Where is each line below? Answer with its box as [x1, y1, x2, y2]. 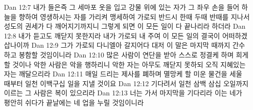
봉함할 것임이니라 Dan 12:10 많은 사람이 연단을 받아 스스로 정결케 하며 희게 [19, 49, 249, 59]
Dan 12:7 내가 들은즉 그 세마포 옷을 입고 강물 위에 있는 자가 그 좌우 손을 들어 [4, 2, 239, 12]
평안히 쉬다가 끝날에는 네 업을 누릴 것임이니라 [4, 97, 144, 107]
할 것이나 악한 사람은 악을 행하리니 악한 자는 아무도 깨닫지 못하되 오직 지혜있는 [4, 59, 246, 69]
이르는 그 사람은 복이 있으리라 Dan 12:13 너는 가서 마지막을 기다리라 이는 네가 [4, 88, 242, 98]
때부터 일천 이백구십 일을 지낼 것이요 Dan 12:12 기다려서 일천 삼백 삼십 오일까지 [4, 78, 249, 88]
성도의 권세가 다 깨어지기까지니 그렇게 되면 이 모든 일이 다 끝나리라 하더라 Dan [4, 21, 246, 31]
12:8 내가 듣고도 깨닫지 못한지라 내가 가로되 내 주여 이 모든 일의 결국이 [4, 30, 220, 40]
